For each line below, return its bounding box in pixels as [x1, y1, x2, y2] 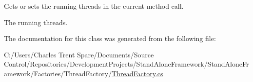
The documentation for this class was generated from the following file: [4, 33, 216, 43]
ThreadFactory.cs [112, 68, 163, 78]
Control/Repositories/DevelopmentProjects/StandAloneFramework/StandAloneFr [4, 59, 249, 69]
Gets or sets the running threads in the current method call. [4, 1, 184, 11]
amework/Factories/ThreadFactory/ [4, 68, 112, 78]
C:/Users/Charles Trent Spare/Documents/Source [4, 49, 154, 59]
